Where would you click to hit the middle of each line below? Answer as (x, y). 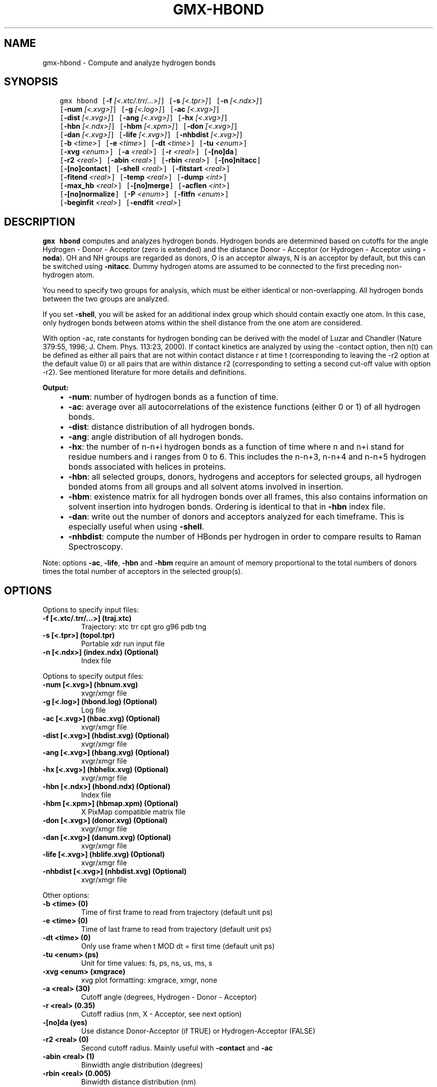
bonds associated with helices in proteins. (147, 467)
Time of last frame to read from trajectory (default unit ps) (176, 929)
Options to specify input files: (91, 610)
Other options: (66, 895)
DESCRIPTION (40, 222)
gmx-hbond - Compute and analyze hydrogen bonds (129, 62)
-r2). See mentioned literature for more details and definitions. (144, 372)
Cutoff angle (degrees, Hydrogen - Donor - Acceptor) (169, 997)
